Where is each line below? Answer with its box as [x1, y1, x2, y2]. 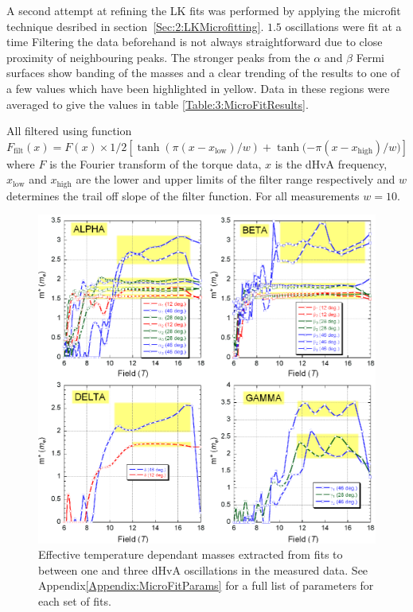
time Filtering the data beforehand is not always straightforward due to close [6, 33, 383, 50]
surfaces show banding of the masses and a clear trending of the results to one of [6, 64, 400, 81]
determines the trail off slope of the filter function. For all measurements [6, 187, 360, 203]
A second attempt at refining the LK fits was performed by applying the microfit [6, 2, 401, 18]
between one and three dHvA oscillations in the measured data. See [38, 561, 368, 578]
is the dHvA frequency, [275, 155, 388, 172]
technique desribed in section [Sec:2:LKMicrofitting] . [6, 17, 264, 34]
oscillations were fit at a [285, 17, 402, 34]
